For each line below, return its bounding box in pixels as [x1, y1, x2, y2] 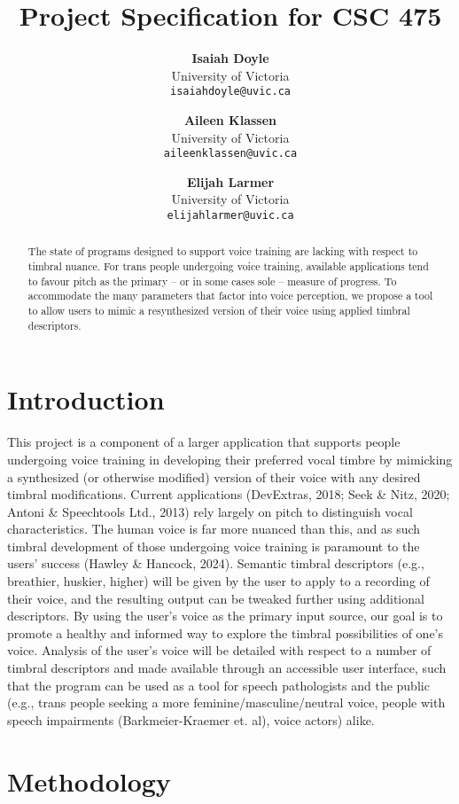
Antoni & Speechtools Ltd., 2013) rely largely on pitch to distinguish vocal [7, 502, 413, 520]
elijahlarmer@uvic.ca [167, 209, 294, 222]
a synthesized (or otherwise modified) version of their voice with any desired [7, 467, 421, 486]
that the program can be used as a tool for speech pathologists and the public [7, 675, 430, 694]
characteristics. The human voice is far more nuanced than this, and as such [7, 519, 421, 538]
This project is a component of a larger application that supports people [7, 433, 401, 451]
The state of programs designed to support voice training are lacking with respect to [27, 244, 418, 259]
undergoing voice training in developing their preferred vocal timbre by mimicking [7, 449, 453, 468]
